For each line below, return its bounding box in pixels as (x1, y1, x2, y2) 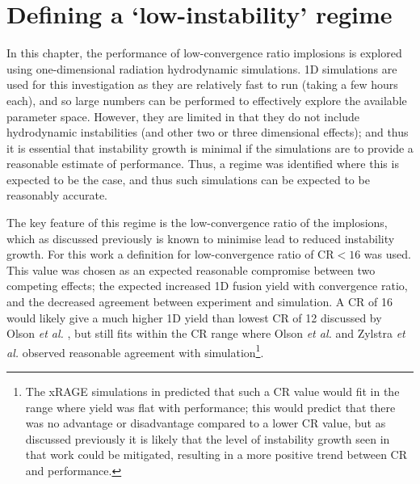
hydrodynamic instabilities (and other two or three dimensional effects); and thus (6, 124, 409, 141)
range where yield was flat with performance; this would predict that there (25, 398, 396, 415)
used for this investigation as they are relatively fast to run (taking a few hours (6, 76, 398, 93)
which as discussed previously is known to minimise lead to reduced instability (6, 229, 395, 246)
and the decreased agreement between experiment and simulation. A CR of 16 (6, 293, 393, 310)
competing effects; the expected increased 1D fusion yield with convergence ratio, (6, 277, 408, 294)
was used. (363, 246, 411, 263)
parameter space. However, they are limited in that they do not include (6, 107, 359, 124)
